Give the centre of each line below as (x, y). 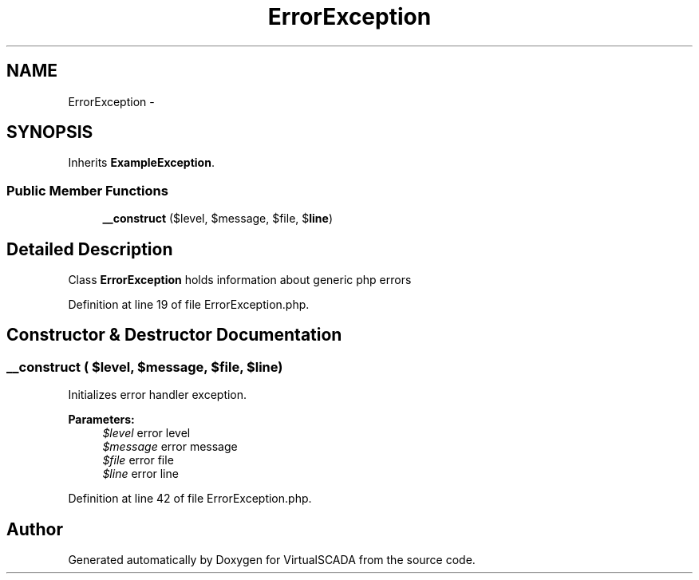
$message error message (170, 447)
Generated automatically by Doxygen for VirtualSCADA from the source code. (272, 560)
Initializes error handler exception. (158, 395)
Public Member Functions (87, 190)
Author (35, 529)
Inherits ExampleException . (141, 163)
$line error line (140, 474)
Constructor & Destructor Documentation (174, 335)
